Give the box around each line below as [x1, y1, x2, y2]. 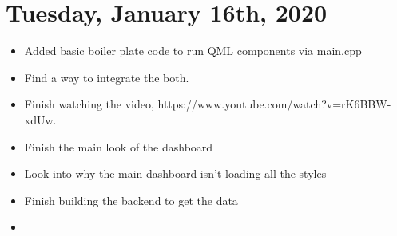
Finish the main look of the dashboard [24, 138, 213, 155]
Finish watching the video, [24, 96, 154, 112]
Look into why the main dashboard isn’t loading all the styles [24, 165, 327, 182]
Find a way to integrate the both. [24, 69, 189, 85]
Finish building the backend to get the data [24, 191, 238, 208]
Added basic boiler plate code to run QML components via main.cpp [24, 42, 362, 59]
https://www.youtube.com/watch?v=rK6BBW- [157, 96, 391, 112]
